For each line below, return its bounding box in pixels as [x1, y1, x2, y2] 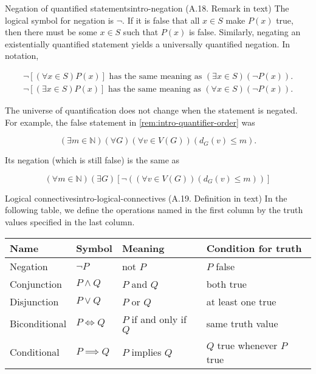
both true [206, 276, 247, 291]
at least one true [206, 294, 276, 308]
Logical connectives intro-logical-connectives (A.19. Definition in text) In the [5, 191, 287, 204]
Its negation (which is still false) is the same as [5, 154, 180, 166]
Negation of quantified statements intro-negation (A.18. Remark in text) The [5, 2, 289, 14]
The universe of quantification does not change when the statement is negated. [5, 104, 298, 117]
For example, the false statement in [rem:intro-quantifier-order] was [5, 115, 255, 128]
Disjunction [10, 294, 59, 308]
